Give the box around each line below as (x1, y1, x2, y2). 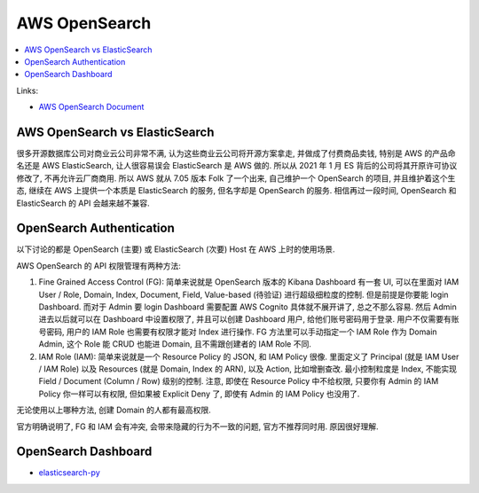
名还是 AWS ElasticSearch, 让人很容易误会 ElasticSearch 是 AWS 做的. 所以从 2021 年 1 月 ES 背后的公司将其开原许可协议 (16, 160, 458, 171)
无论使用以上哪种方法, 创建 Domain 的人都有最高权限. (16, 404, 212, 416)
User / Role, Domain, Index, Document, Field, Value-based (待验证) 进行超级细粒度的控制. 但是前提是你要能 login (38, 289, 449, 300)
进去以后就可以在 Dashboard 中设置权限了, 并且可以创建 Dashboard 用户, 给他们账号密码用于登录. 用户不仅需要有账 (38, 314, 460, 325)
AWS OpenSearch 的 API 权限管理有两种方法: (16, 260, 181, 270)
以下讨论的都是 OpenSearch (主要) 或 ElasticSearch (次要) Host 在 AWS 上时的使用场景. (16, 244, 335, 254)
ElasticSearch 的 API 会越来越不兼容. (16, 198, 150, 208)
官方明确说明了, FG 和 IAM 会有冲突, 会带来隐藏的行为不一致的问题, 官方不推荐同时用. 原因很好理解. (16, 421, 379, 432)
